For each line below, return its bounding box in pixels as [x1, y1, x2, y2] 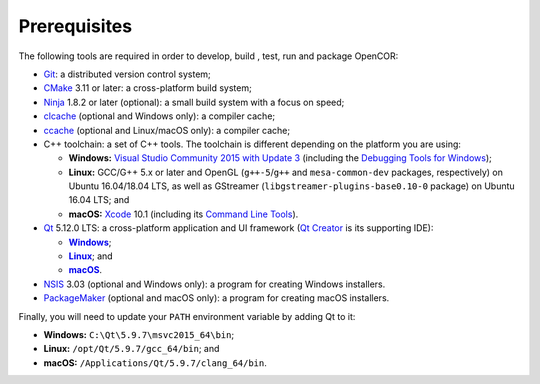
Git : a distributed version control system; [43, 68, 212, 80]
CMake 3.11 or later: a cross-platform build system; [43, 82, 252, 94]
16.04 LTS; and [68, 194, 130, 206]
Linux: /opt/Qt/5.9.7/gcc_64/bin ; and [43, 343, 220, 355]
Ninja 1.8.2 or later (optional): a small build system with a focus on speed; [43, 96, 345, 108]
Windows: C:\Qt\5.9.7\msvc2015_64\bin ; [43, 328, 235, 340]
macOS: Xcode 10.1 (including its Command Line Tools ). [68, 208, 299, 220]
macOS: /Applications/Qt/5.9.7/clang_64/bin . [43, 356, 267, 369]
